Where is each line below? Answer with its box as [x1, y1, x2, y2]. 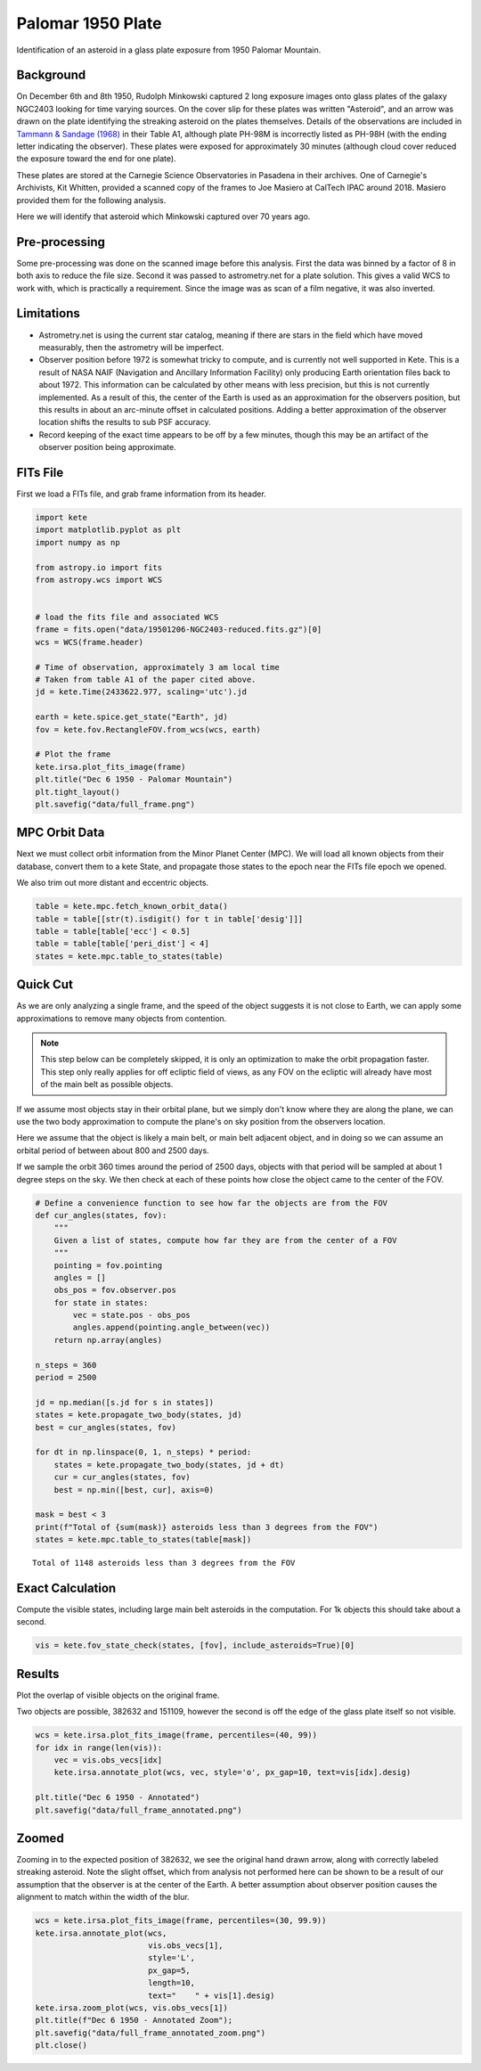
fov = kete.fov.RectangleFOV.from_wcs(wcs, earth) [35, 724, 262, 734]
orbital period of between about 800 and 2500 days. [16, 1145, 209, 1156]
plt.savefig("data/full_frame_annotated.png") [35, 1805, 242, 1815]
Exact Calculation [16, 1580, 117, 1595]
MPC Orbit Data [16, 825, 105, 840]
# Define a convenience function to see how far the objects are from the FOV [35, 1198, 387, 1207]
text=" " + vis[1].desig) [147, 1990, 275, 2001]
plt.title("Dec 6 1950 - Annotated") [35, 1792, 200, 1803]
